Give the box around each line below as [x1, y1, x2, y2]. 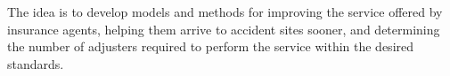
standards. [7, 54, 64, 72]
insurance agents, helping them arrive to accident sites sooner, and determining [7, 19, 440, 38]
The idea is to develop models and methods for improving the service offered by [7, 3, 443, 20]
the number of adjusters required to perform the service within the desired [7, 37, 414, 56]
